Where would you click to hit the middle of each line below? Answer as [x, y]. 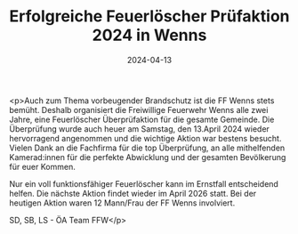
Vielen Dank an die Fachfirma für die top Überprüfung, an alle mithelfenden [147, 148]
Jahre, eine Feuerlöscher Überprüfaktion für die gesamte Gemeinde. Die [142, 119]
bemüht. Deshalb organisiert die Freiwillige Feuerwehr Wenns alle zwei [139, 109]
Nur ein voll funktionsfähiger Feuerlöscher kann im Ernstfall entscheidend [144, 183]
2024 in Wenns [149, 35]
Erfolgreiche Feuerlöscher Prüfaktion [149, 16]
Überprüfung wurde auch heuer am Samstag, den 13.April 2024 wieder [139, 129]
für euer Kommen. [42, 166]
